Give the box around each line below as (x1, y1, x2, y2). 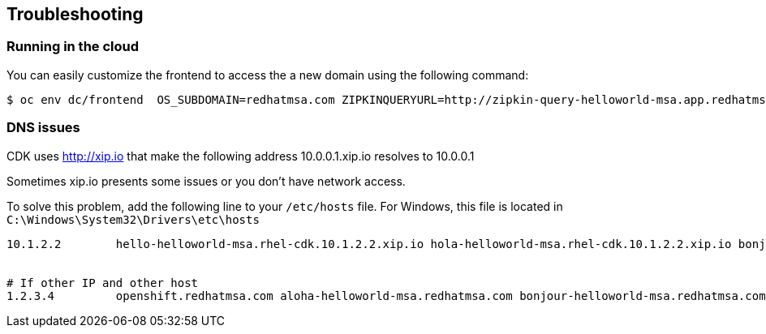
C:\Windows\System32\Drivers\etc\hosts (6, 212, 260, 226)
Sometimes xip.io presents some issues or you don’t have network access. (6, 173, 406, 188)
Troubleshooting (6, 4, 144, 24)
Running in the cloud (6, 38, 140, 55)
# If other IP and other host (6, 276, 199, 289)
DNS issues (6, 119, 80, 136)
